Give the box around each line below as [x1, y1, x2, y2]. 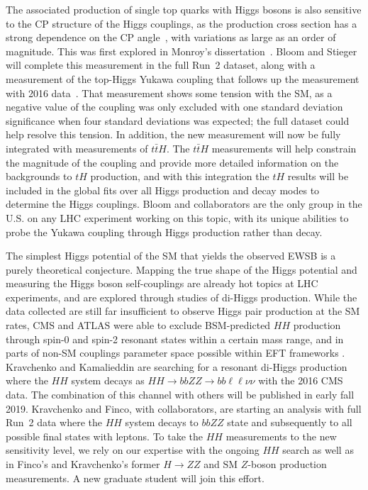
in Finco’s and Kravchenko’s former [6, 457, 160, 471]
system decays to [125, 415, 199, 430]
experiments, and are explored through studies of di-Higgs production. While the [6, 289, 357, 304]
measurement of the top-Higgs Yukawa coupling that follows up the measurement [6, 71, 359, 86]
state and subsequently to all [227, 415, 352, 430]
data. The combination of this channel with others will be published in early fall [6, 387, 355, 402]
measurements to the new [225, 428, 337, 443]
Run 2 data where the [6, 415, 102, 430]
